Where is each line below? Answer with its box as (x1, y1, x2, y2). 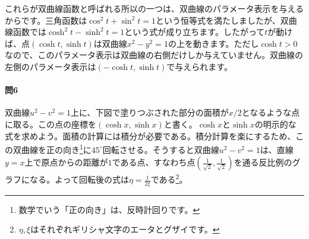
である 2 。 (150, 171, 188, 186)
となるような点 (241, 106, 300, 119)
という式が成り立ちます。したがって (124, 26, 265, 38)
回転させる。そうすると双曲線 (102, 143, 219, 155)
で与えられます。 (166, 60, 232, 72)
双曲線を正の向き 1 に (12, 142, 92, 155)
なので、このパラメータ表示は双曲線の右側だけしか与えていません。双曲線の (5, 49, 303, 61)
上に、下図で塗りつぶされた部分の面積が (70, 106, 229, 119)
